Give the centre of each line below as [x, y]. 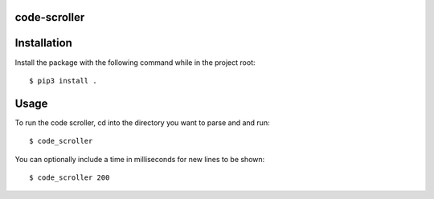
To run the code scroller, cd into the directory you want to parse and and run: [142, 122]
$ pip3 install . [63, 81]
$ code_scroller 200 [70, 178]
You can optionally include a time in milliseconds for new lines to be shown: [140, 159]
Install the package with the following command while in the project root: [135, 62]
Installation [43, 43]
